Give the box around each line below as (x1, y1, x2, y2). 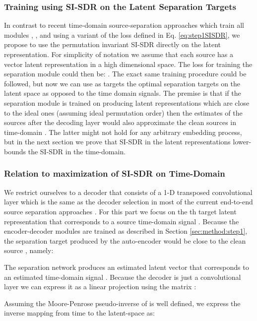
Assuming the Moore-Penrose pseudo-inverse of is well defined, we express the (4, 298, 241, 308)
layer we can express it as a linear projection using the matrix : (4, 281, 196, 292)
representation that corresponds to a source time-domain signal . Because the (4, 216, 239, 226)
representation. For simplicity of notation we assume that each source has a (4, 49, 233, 59)
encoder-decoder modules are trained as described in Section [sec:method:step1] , (4, 226, 248, 236)
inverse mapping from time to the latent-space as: (4, 308, 155, 318)
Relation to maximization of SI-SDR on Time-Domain (4, 167, 225, 180)
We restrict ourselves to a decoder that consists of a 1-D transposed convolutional (4, 187, 253, 197)
